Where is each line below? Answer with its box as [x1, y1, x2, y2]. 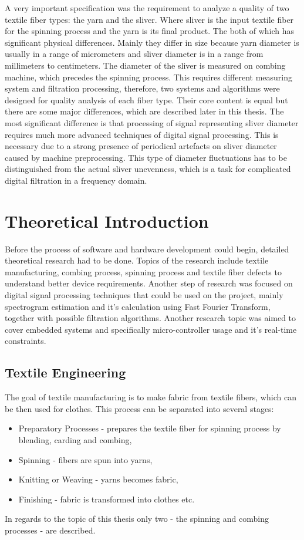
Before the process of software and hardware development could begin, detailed [5, 242, 289, 255]
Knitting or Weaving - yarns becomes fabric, [18, 473, 178, 485]
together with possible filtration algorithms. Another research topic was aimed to [5, 312, 296, 324]
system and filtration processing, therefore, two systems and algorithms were [5, 82, 280, 95]
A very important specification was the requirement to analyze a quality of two [5, 2, 289, 14]
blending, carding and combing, [18, 433, 132, 446]
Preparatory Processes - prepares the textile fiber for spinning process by [18, 422, 281, 434]
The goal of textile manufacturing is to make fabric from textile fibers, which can [5, 391, 296, 403]
